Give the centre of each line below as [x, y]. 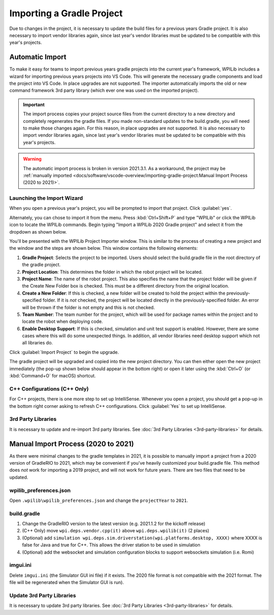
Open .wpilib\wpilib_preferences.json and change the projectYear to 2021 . [99, 500]
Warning [32, 159]
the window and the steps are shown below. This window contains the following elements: [104, 248]
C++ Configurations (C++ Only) [49, 389]
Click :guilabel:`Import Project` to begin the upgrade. [64, 352]
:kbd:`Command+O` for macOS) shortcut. [53, 376]
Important [34, 105]
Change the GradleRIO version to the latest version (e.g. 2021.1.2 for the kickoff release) [114, 524]
